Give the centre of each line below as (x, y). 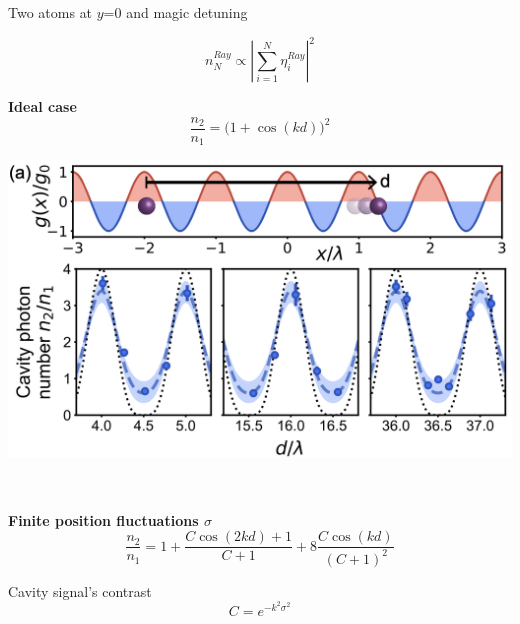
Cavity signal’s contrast (80, 590)
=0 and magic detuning (175, 12)
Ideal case (42, 106)
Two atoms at (50, 12)
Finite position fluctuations (103, 519)
